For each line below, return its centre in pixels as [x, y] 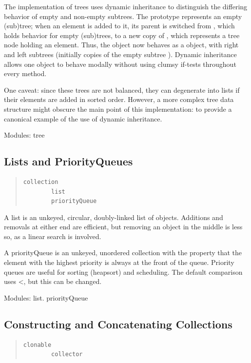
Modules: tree [24, 135]
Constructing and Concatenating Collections [118, 324]
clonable [37, 345]
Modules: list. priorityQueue [46, 297]
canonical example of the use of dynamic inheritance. [83, 118]
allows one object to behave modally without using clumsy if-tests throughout [120, 64]
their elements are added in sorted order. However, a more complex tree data [119, 99]
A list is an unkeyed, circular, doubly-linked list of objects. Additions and [114, 217]
